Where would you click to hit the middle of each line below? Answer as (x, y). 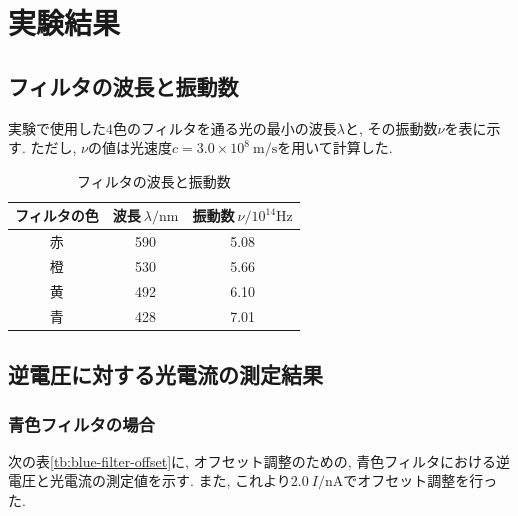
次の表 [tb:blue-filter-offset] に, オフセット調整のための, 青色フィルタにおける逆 (259, 460)
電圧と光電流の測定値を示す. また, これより (149, 480)
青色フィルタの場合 (81, 423)
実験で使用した (57, 127)
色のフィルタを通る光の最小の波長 (225, 127)
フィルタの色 (57, 215)
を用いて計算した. (335, 147)
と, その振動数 (391, 127)
